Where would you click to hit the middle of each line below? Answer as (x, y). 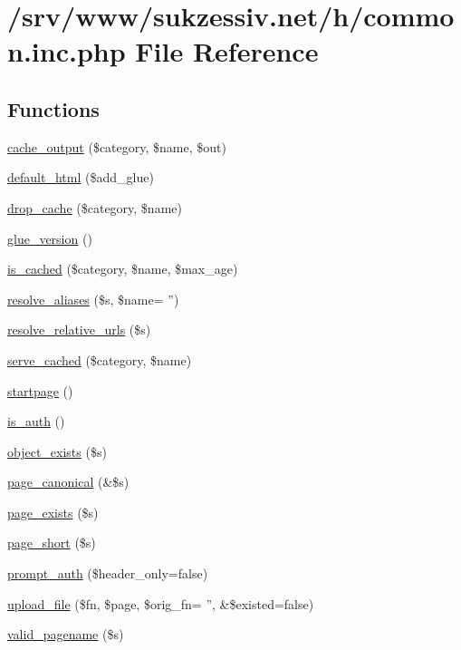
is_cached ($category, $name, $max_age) (123, 269)
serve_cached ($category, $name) (100, 359)
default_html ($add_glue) (81, 177)
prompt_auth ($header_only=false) (108, 573)
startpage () (40, 390)
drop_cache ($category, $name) (95, 207)
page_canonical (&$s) (68, 482)
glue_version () (50, 238)
